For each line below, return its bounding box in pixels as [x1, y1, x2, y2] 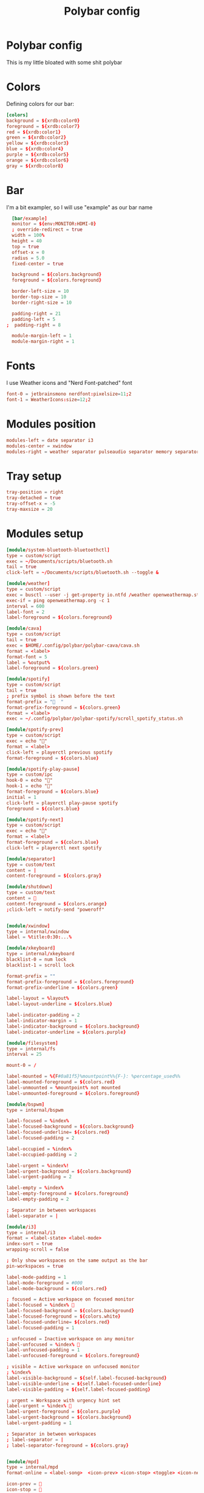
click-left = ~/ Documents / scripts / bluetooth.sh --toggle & [6, 569, 159, 576]
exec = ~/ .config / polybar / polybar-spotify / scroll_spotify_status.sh [6, 715, 183, 722]
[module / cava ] [6, 625, 42, 631]
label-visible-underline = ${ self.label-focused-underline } [6, 1380, 162, 1386]
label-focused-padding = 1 [6, 1324, 75, 1331]
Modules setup [6, 527, 84, 541]
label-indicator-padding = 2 [6, 1012, 80, 1018]
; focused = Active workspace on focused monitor [6, 1296, 135, 1302]
